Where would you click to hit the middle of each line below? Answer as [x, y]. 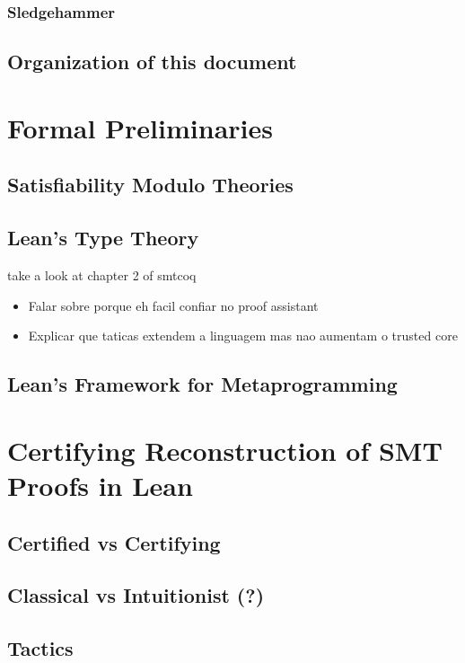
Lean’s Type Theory [103, 238]
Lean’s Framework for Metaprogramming [202, 384]
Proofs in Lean [100, 485]
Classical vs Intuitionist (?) [136, 595]
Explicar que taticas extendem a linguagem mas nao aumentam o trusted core [243, 336]
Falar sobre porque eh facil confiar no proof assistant [173, 305]
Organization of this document [152, 62]
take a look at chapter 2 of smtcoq [102, 274]
